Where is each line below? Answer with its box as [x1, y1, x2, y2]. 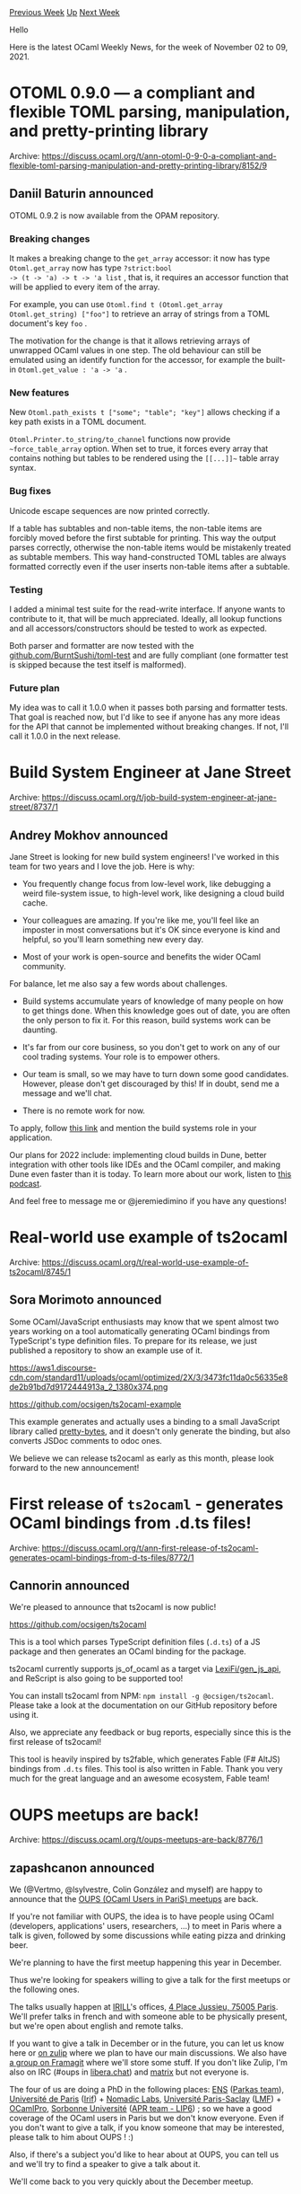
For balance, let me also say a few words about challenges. [9, 978, 228, 989]
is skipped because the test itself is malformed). [9, 659, 186, 670]
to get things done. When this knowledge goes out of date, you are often [21, 1004, 291, 1016]
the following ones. [9, 1984, 80, 1995]
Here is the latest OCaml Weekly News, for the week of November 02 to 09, [9, 42, 288, 52]
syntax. [9, 463, 37, 473]
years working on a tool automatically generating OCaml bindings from [9, 1325, 271, 1336]
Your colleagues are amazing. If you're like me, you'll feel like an [21, 915, 260, 925]
